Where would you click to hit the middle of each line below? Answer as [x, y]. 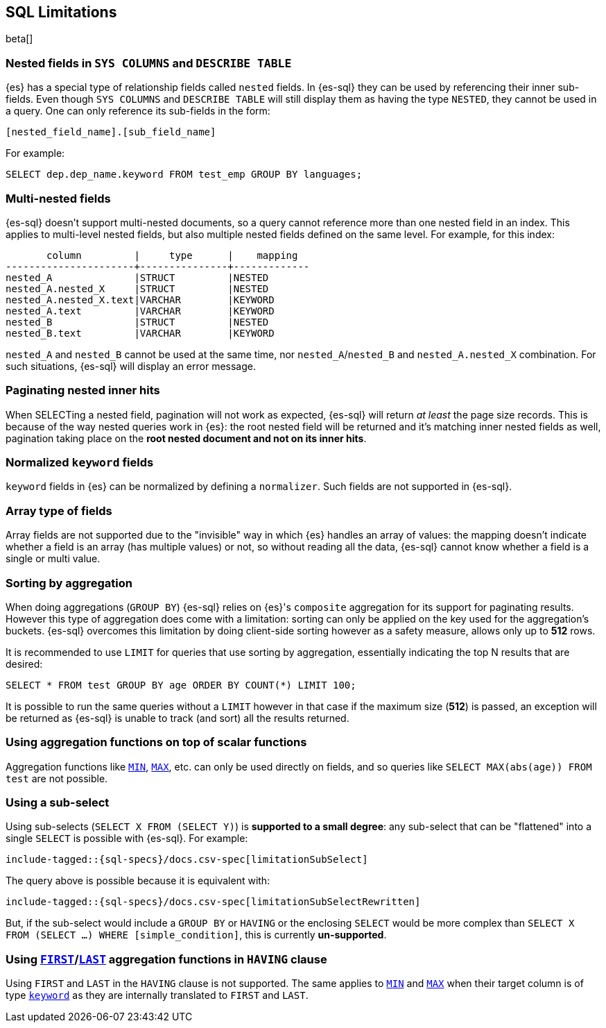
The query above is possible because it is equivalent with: [138, 881]
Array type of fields [59, 511]
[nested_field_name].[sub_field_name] [111, 132]
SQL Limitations [61, 12]
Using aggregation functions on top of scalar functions [156, 742]
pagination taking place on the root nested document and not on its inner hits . [186, 438]
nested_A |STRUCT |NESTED [137, 277]
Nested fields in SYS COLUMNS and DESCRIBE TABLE [149, 63]
